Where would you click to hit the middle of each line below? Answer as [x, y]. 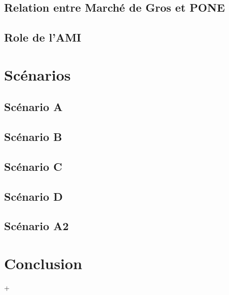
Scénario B [33, 137]
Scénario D [33, 196]
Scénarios [37, 74]
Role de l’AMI [43, 37]
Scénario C [33, 166]
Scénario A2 [36, 226]
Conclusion [43, 263]
